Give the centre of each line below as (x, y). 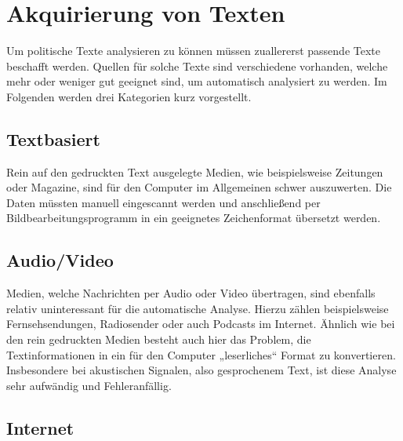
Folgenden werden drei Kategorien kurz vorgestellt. (129, 96)
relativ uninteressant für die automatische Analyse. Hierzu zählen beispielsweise (198, 308)
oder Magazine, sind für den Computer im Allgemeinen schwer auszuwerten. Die (199, 187)
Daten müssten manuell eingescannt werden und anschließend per (163, 202)
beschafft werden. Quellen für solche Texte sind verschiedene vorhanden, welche (197, 66)
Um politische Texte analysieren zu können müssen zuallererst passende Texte (193, 51)
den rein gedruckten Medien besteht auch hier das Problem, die (159, 339)
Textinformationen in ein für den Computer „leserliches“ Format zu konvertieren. (201, 354)
